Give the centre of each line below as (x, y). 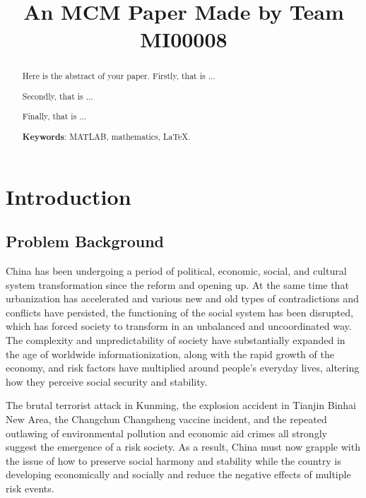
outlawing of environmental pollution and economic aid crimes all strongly (166, 433)
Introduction (69, 196)
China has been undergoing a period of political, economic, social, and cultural (176, 271)
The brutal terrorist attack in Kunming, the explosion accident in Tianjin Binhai (181, 405)
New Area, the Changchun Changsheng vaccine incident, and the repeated (166, 419)
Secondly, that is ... (58, 96)
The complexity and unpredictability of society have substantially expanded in (176, 340)
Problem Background (85, 241)
